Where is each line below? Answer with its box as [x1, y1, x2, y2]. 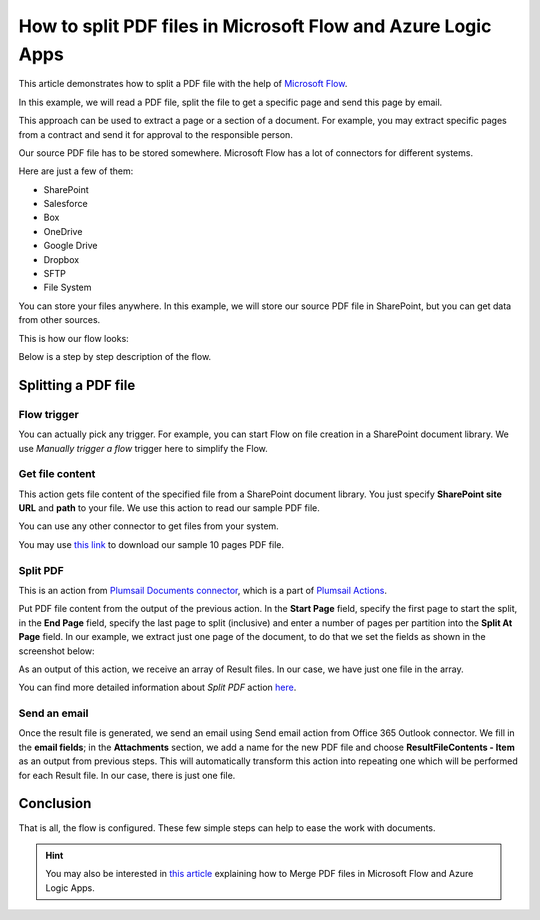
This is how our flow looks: [18, 332, 129, 344]
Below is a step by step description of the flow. [18, 350, 212, 362]
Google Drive [43, 240, 98, 252]
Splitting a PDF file [18, 376, 136, 394]
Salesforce [43, 198, 89, 210]
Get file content [18, 467, 96, 481]
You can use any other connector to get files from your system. [18, 520, 279, 532]
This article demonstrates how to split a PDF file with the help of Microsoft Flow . [18, 78, 348, 90]
